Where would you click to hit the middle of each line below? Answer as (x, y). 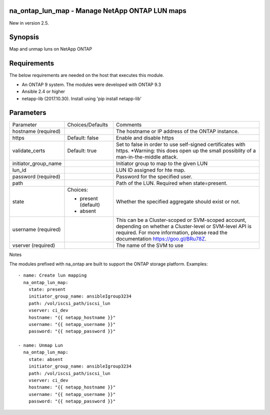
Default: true (82, 151)
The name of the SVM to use (149, 245)
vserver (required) (34, 245)
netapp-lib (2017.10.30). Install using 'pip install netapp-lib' (82, 98)
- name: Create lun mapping (52, 275)
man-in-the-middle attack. (147, 157)
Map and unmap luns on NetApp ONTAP (51, 49)
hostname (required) (36, 131)
